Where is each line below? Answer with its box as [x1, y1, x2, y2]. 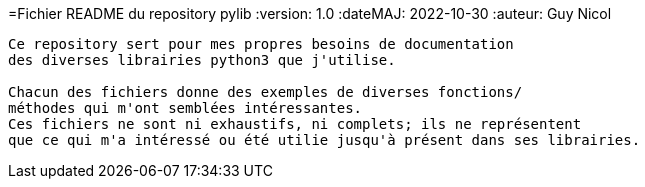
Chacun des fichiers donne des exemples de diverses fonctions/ [8, 84, 523, 100]
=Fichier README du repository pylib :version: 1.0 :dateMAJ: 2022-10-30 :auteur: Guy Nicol [8, 5, 612, 22]
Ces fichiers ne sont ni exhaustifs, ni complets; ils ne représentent [8, 116, 582, 132]
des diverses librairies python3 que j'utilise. [8, 52, 396, 68]
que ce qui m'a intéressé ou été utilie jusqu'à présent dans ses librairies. [8, 132, 641, 148]
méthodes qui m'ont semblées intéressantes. [8, 100, 363, 116]
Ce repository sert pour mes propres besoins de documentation [8, 36, 514, 52]
